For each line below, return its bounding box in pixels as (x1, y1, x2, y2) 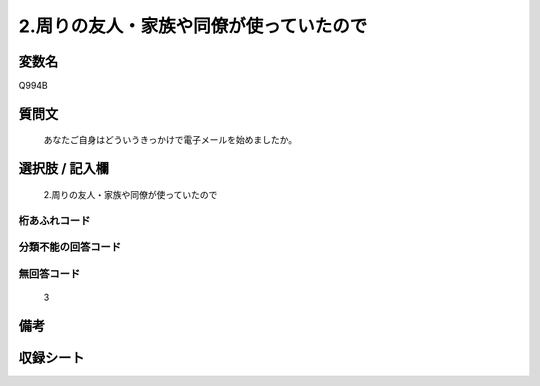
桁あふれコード (18, 213, 91, 227)
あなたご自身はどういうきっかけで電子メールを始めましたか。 (43, 134, 298, 146)
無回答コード (18, 266, 81, 280)
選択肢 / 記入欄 (18, 160, 110, 177)
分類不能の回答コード (18, 240, 122, 254)
